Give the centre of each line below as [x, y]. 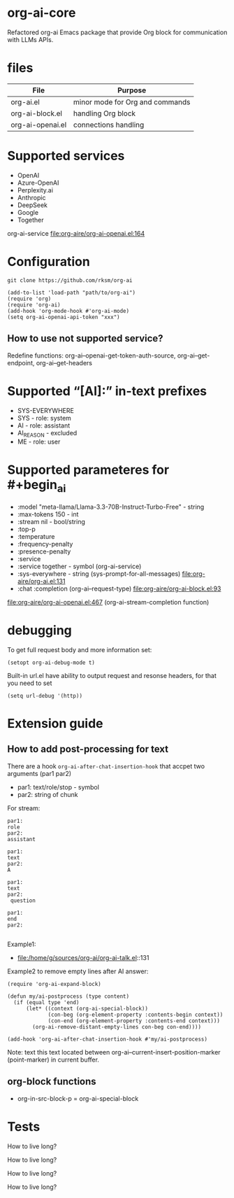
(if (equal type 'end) [46, 1002]
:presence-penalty [44, 551]
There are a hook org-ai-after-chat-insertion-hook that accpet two [106, 766]
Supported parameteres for [88, 470]
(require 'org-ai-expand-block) [54, 984]
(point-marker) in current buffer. [53, 1059]
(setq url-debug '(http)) [45, 696]
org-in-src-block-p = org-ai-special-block [78, 1098]
